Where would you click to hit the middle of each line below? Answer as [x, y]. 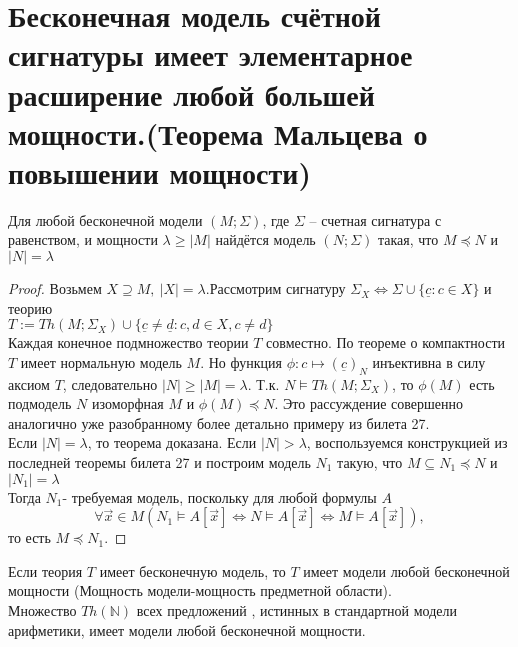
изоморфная [127, 403]
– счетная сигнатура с [375, 219]
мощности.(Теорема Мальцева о [218, 132]
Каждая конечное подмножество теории [128, 342]
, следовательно [110, 383]
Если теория [45, 570]
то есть [29, 537]
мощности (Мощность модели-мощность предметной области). [200, 590]
